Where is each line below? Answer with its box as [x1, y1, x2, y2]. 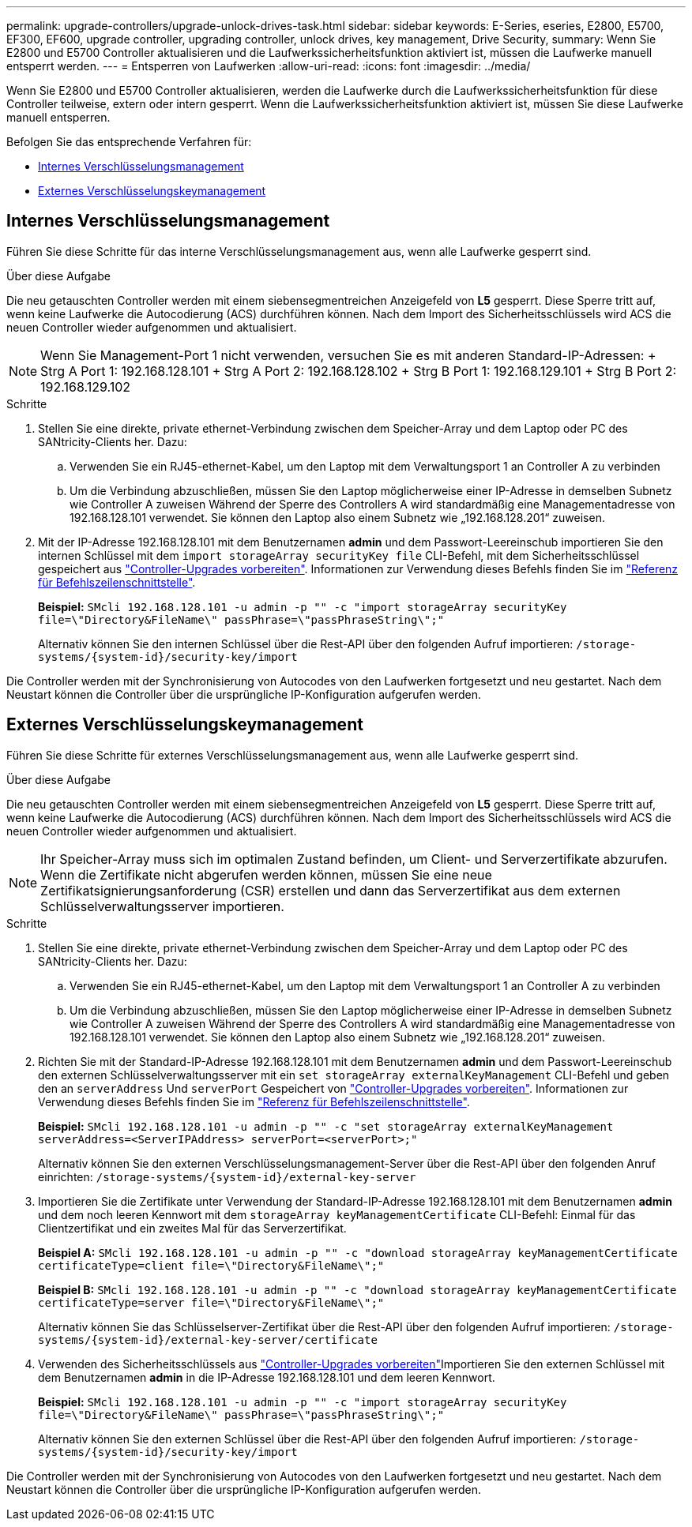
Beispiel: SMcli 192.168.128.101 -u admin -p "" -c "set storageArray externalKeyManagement [38, 1119, 614, 1133]
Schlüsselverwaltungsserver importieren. [40, 898, 284, 914]
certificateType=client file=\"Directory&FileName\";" [38, 1259, 385, 1272]
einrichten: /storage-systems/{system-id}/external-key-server [38, 1169, 416, 1184]
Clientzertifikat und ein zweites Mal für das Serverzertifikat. [38, 1221, 347, 1235]
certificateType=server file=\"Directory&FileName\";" [38, 1296, 385, 1309]
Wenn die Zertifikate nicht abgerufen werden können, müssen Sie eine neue [40, 866, 492, 883]
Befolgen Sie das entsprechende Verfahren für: [6, 135, 252, 148]
